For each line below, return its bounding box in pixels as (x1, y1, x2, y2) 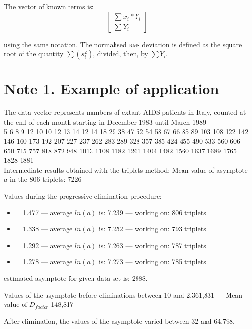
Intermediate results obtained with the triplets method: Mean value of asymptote (4, 164, 248, 175)
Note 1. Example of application (4, 78, 219, 99)
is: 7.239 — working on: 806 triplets (98, 207, 206, 217)
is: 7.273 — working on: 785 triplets (98, 256, 206, 267)
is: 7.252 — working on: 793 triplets (98, 224, 206, 234)
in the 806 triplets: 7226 (10, 174, 82, 184)
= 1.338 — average (15, 224, 73, 234)
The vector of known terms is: (4, 1, 94, 11)
